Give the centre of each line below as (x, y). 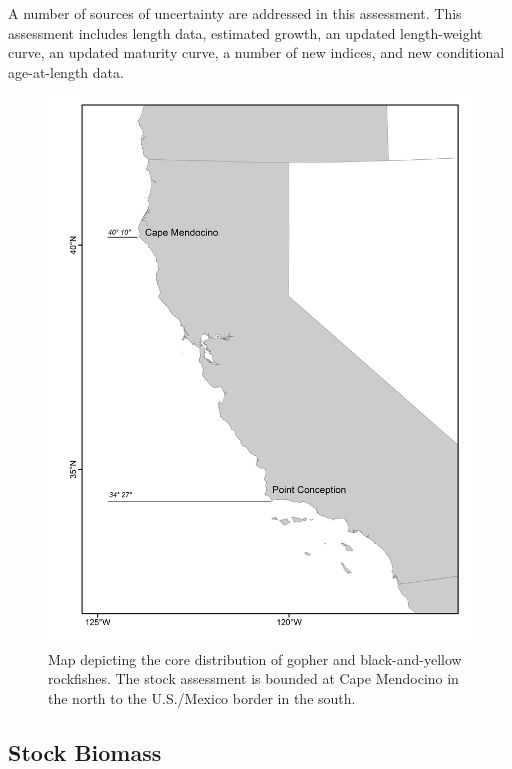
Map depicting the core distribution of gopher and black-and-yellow (255, 658)
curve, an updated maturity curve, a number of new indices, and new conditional (256, 52)
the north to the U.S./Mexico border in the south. (202, 698)
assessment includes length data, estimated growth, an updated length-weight (245, 32)
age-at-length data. (66, 71)
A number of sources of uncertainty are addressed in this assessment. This (235, 13)
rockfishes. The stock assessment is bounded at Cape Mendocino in (253, 678)
